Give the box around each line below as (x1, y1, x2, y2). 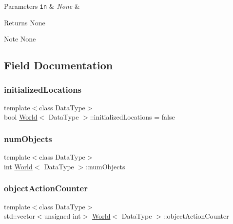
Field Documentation (4, 58, 113, 73)
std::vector (4, 211, 35, 221)
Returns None (4, 17, 45, 27)
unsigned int (44, 211, 81, 221)
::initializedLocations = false (90, 112, 175, 122)
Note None (4, 34, 36, 44)
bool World (4, 112, 38, 122)
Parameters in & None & (4, 1, 80, 11)
